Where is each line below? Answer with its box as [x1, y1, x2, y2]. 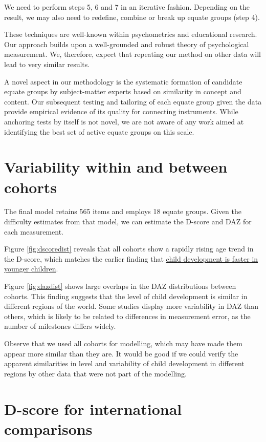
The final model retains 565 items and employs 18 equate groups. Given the [4, 206, 242, 217]
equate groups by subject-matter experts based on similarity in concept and [4, 86, 241, 97]
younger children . [4, 263, 58, 274]
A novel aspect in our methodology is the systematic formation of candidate [4, 76, 242, 87]
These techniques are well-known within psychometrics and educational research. [4, 29, 257, 39]
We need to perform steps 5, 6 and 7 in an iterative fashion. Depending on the [4, 2, 250, 12]
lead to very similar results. [4, 58, 90, 69]
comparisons [4, 418, 93, 439]
